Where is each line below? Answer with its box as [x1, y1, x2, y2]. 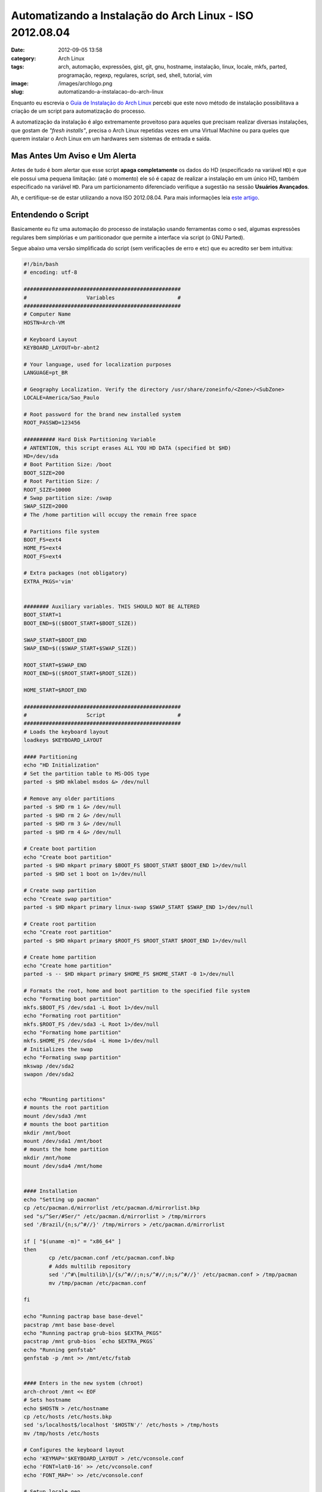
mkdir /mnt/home [23, 1154, 72, 1161]
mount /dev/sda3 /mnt [23, 1112, 87, 1119]
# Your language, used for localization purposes [23, 361, 172, 368]
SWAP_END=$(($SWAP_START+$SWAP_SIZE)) [23, 645, 137, 652]
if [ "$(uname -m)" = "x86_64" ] [23, 1238, 122, 1244]
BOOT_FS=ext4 [23, 536, 62, 543]
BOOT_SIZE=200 [23, 469, 65, 476]
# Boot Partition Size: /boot [23, 461, 112, 468]
